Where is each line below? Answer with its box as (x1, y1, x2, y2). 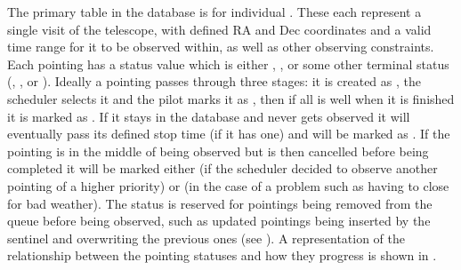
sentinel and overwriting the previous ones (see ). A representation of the (7, 228, 406, 247)
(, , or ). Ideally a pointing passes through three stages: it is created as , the (7, 72, 421, 91)
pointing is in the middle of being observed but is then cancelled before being (7, 141, 429, 160)
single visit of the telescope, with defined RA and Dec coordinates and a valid (7, 20, 432, 38)
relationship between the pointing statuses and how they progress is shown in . (7, 246, 437, 265)
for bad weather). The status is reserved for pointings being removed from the (7, 194, 433, 212)
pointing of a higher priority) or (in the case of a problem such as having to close (7, 176, 449, 195)
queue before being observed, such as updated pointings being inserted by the (7, 211, 431, 230)
